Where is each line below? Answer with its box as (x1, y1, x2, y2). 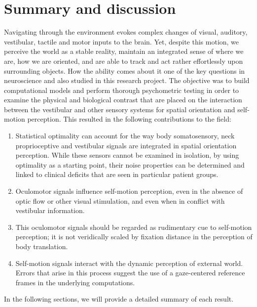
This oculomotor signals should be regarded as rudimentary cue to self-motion (15, 221, 252, 232)
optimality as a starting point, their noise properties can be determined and (15, 159, 245, 170)
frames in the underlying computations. (15, 277, 135, 287)
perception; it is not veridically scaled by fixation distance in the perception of (15, 231, 253, 242)
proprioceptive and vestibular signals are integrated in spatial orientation (15, 140, 237, 150)
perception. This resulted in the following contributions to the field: (27, 114, 231, 124)
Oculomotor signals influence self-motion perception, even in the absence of (15, 186, 243, 196)
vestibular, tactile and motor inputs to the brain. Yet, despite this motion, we (4, 36, 239, 46)
